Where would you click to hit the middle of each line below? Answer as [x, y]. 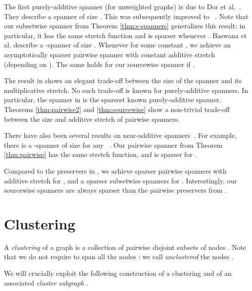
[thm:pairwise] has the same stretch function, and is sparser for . [100, 154]
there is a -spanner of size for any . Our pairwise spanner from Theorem [113, 145]
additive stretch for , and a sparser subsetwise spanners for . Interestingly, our [121, 180]
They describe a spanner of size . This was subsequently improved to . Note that [126, 16]
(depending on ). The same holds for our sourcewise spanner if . [99, 64]
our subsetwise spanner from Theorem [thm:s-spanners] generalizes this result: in [125, 26]
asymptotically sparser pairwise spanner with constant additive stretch [110, 54]
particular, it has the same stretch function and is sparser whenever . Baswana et [126, 35]
